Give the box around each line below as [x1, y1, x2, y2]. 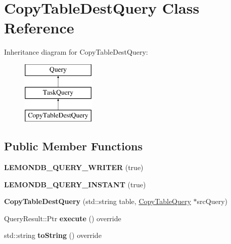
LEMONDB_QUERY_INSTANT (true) [4, 179, 146, 189]
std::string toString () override [4, 230, 102, 240]
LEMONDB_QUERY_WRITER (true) [4, 162, 144, 173]
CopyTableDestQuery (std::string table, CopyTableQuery [4, 196, 191, 207]
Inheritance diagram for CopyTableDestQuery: [4, 47, 148, 57]
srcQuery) [197, 196, 228, 207]
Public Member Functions [4, 138, 143, 154]
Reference [4, 17, 74, 38]
